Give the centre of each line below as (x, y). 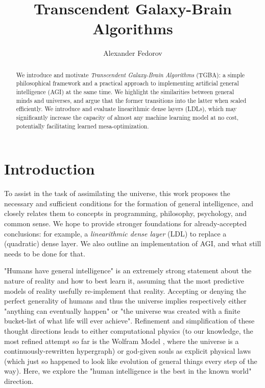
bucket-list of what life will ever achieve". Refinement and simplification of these (129, 321)
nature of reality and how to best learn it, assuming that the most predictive (124, 280)
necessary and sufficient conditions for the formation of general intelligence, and (129, 203)
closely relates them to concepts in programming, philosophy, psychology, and (125, 213)
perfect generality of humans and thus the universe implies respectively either (125, 301)
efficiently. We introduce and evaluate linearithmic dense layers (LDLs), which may (126, 109)
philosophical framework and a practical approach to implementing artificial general (127, 83)
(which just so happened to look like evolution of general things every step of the (131, 361)
